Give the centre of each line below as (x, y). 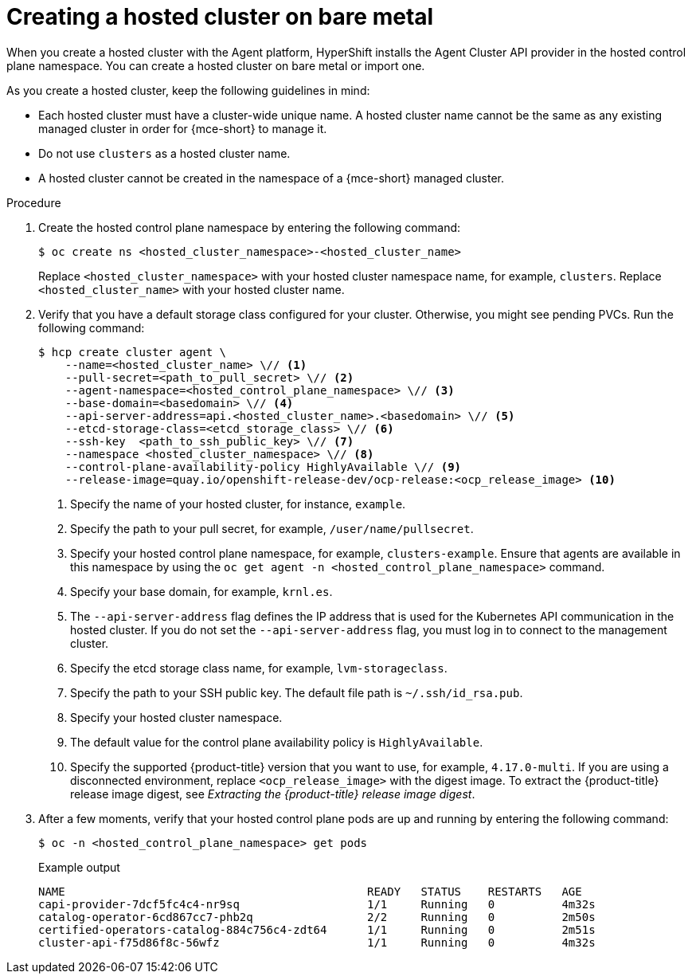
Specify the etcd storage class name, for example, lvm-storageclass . (259, 668)
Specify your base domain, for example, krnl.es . (201, 591)
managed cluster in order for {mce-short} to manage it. (183, 128)
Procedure (34, 202)
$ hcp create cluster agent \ (133, 352)
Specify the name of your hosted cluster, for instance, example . (238, 504)
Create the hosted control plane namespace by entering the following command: (250, 227)
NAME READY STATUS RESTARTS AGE (310, 891)
